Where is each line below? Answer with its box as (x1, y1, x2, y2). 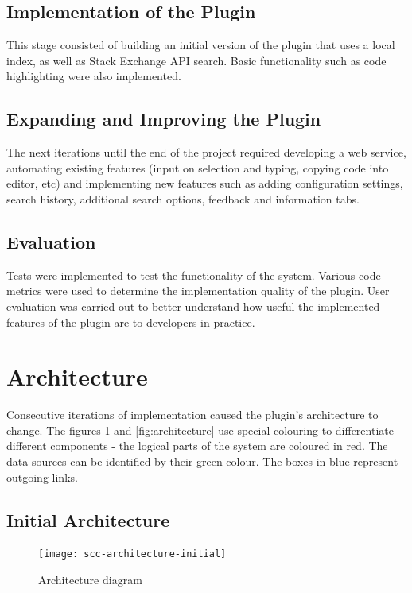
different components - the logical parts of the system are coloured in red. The (6, 437, 388, 454)
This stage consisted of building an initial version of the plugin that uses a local (6, 37, 395, 53)
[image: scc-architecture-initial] (38, 548, 227, 560)
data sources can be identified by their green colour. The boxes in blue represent (6, 453, 398, 470)
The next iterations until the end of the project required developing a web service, (6, 144, 406, 161)
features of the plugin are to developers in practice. (6, 313, 255, 330)
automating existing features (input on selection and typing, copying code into (6, 159, 389, 176)
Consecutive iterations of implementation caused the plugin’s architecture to (6, 406, 379, 423)
